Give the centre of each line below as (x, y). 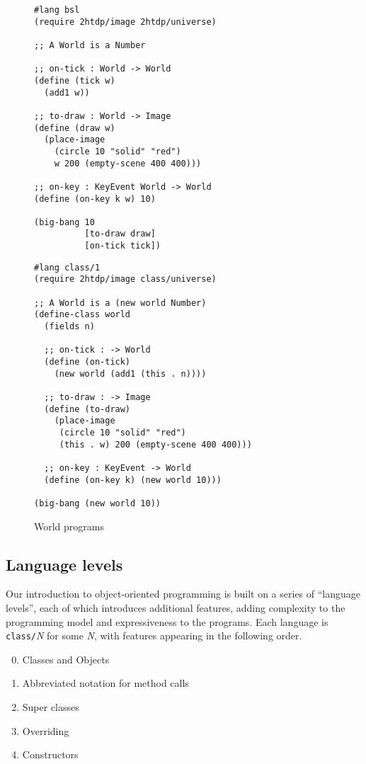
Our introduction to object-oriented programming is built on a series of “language (183, 594)
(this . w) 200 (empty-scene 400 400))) (155, 444)
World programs (69, 526)
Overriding (46, 730)
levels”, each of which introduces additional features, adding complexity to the (176, 607)
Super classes (51, 706)
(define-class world (82, 315)
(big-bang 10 (64, 222)
